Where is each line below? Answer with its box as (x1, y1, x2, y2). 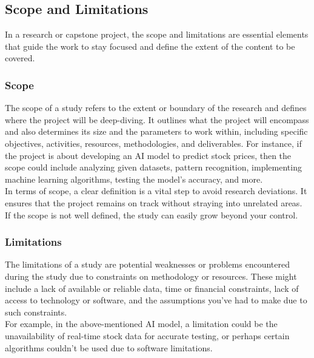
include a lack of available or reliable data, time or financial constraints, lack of (5, 282, 299, 294)
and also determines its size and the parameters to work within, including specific (5, 125, 308, 138)
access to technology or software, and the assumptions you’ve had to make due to (5, 294, 307, 306)
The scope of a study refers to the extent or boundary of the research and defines (5, 101, 307, 114)
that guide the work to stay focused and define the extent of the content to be (5, 39, 295, 52)
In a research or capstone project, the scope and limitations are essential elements (5, 28, 309, 41)
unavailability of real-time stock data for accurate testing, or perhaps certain (5, 329, 290, 342)
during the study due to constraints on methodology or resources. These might (5, 269, 297, 282)
